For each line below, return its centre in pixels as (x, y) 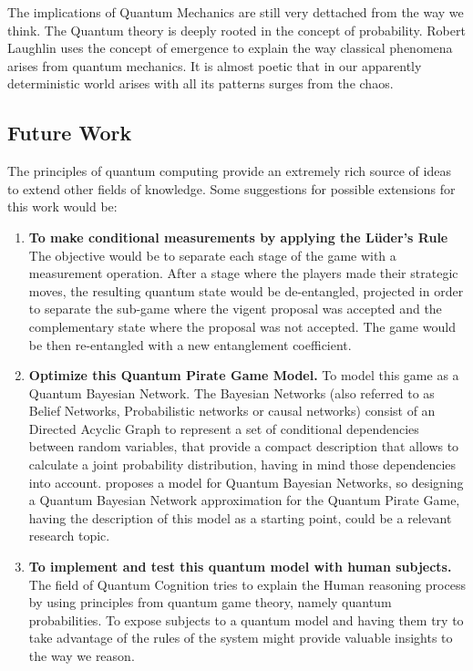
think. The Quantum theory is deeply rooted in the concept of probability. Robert (236, 30)
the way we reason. (82, 656)
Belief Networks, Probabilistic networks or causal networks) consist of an (232, 411)
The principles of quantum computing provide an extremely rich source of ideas (229, 171)
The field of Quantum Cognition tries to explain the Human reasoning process (247, 584)
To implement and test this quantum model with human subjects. (240, 567)
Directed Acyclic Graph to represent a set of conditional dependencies (224, 428)
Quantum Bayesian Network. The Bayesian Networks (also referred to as (231, 392)
